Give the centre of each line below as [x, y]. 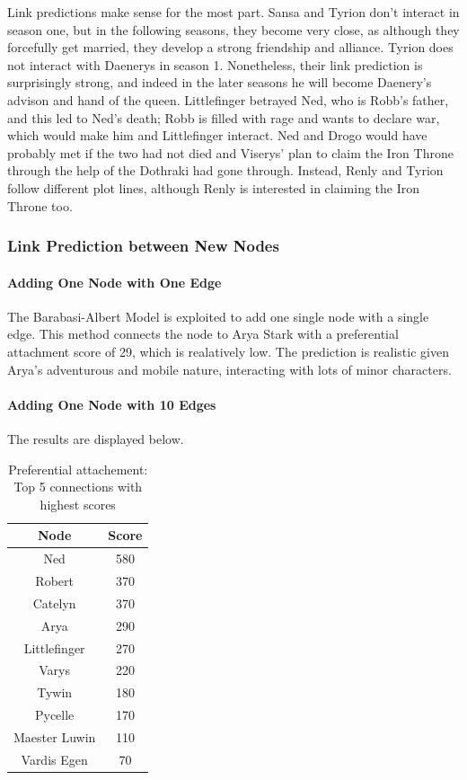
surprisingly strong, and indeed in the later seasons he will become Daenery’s [220, 82]
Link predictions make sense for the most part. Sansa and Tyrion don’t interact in [233, 12]
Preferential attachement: [78, 469]
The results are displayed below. [96, 438]
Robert [54, 581]
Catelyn [54, 603]
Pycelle [54, 715]
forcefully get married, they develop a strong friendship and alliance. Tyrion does [230, 47]
